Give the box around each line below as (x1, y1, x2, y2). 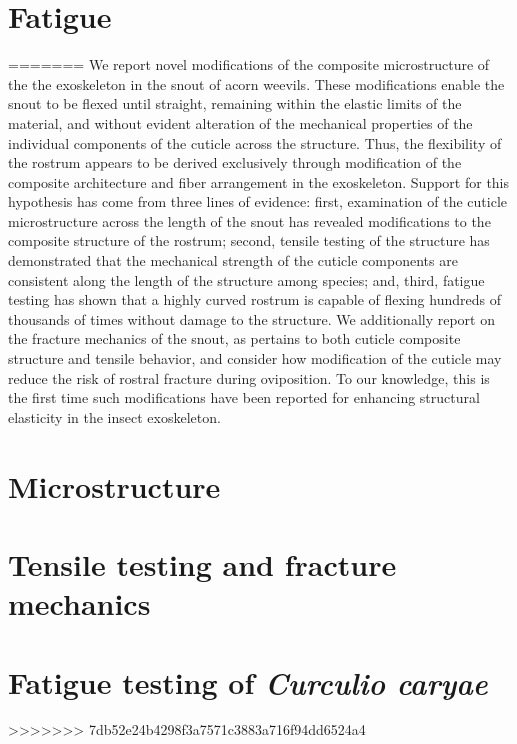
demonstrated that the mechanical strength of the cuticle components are (8, 250, 458, 271)
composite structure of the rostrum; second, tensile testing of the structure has (8, 230, 490, 251)
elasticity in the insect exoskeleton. (8, 406, 221, 427)
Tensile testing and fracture (8, 543, 397, 584)
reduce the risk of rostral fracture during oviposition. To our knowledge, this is (8, 367, 490, 388)
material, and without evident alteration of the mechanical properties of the (8, 112, 473, 133)
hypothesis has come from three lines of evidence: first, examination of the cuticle (8, 191, 508, 212)
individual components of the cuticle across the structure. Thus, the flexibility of (8, 132, 502, 153)
